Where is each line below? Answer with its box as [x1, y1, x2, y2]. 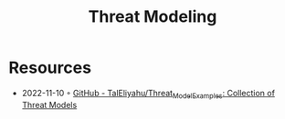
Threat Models [21, 99, 78, 110]
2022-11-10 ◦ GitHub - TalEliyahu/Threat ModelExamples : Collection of [21, 87, 276, 101]
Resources [8, 57, 92, 78]
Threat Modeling [88, 6, 217, 27]
